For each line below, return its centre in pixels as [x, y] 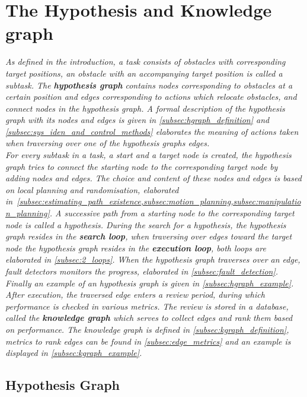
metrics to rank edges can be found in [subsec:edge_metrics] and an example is [148, 341]
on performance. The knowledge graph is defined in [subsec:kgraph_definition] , [147, 329]
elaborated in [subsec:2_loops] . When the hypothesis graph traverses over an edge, [153, 259]
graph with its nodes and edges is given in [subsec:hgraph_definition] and [137, 120]
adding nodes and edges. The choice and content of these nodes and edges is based [153, 178]
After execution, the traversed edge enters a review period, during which [135, 294]
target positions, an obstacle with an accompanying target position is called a [144, 73]
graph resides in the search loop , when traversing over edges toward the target [149, 236]
